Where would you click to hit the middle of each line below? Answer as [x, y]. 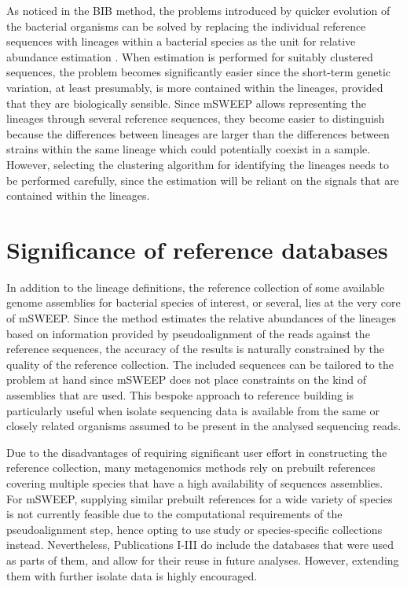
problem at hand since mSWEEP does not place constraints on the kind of [186, 379]
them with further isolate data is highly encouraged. [132, 575]
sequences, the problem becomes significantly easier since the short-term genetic [199, 72]
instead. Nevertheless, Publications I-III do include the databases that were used [200, 545]
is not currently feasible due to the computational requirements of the [174, 514]
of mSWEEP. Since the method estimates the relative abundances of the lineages [201, 318]
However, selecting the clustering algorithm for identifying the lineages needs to [198, 164]
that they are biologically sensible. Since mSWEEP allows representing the [186, 103]
